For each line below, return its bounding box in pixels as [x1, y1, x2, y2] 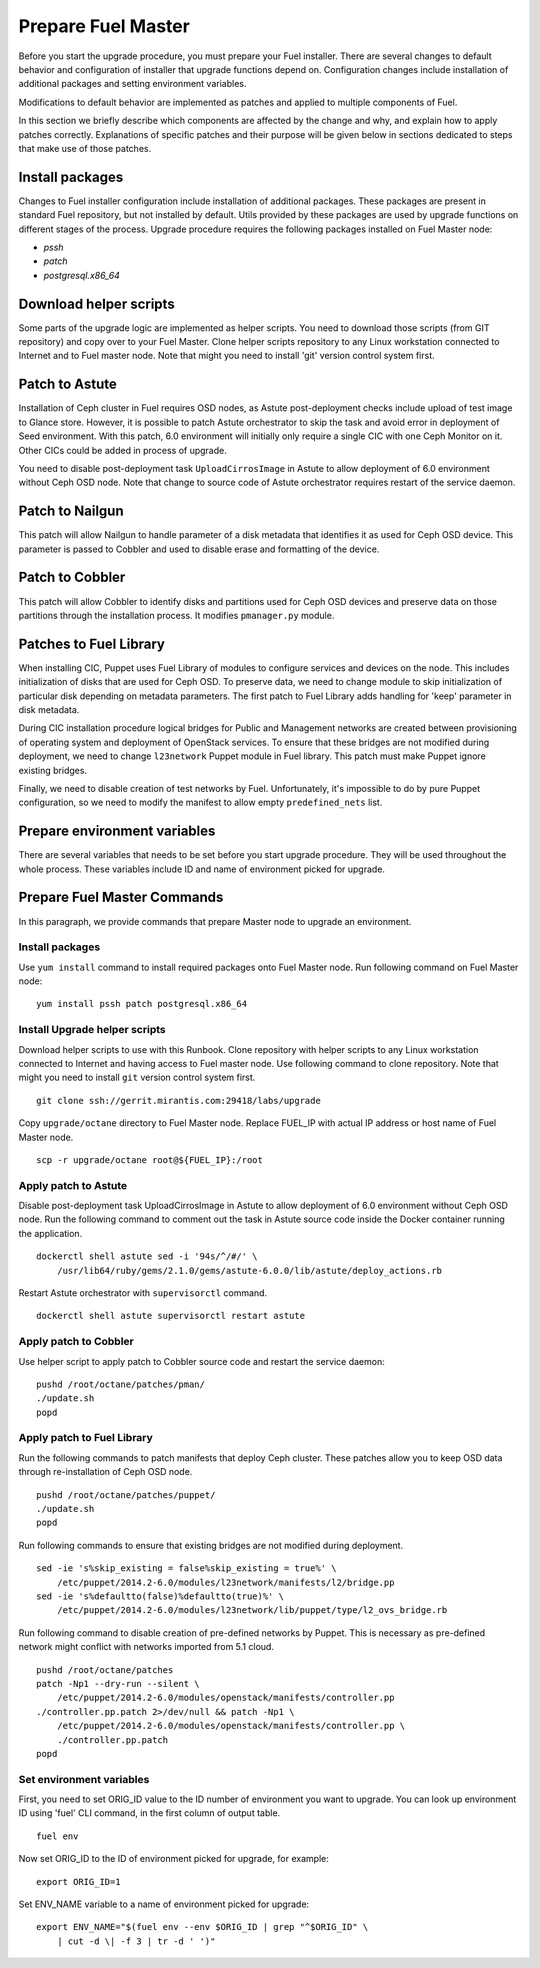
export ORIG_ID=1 [36, 1876, 121, 1887]
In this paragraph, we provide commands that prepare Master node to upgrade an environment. [18, 915, 412, 927]
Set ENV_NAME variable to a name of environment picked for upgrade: [18, 1898, 310, 1910]
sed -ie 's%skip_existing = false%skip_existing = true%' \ [36, 1563, 337, 1574]
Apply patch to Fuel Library [18, 1431, 154, 1445]
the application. [18, 1227, 83, 1239]
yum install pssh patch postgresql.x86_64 [36, 998, 248, 1010]
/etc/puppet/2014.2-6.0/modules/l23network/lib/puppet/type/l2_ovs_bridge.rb [56, 1605, 448, 1616]
